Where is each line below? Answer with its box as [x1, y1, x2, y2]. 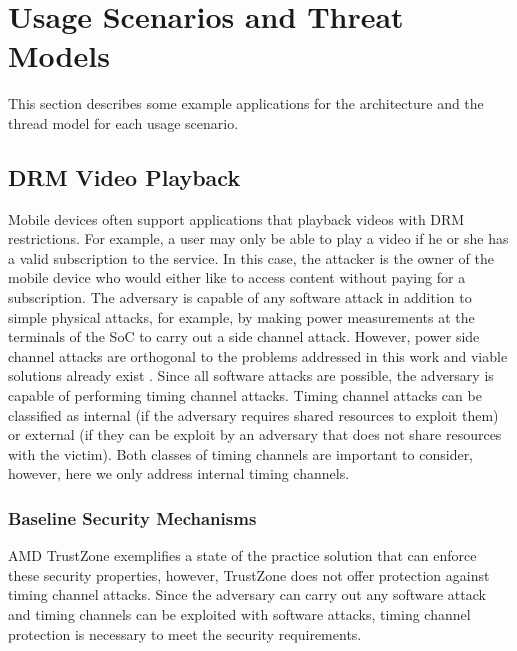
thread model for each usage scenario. [8, 112, 239, 133]
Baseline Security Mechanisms [8, 505, 257, 530]
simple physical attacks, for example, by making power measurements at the [8, 306, 475, 327]
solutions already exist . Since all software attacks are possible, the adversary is [8, 365, 494, 386]
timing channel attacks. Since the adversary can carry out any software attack [8, 584, 486, 605]
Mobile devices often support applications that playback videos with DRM [8, 208, 465, 229]
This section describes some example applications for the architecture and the [8, 93, 484, 114]
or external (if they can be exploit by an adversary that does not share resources [8, 424, 502, 445]
